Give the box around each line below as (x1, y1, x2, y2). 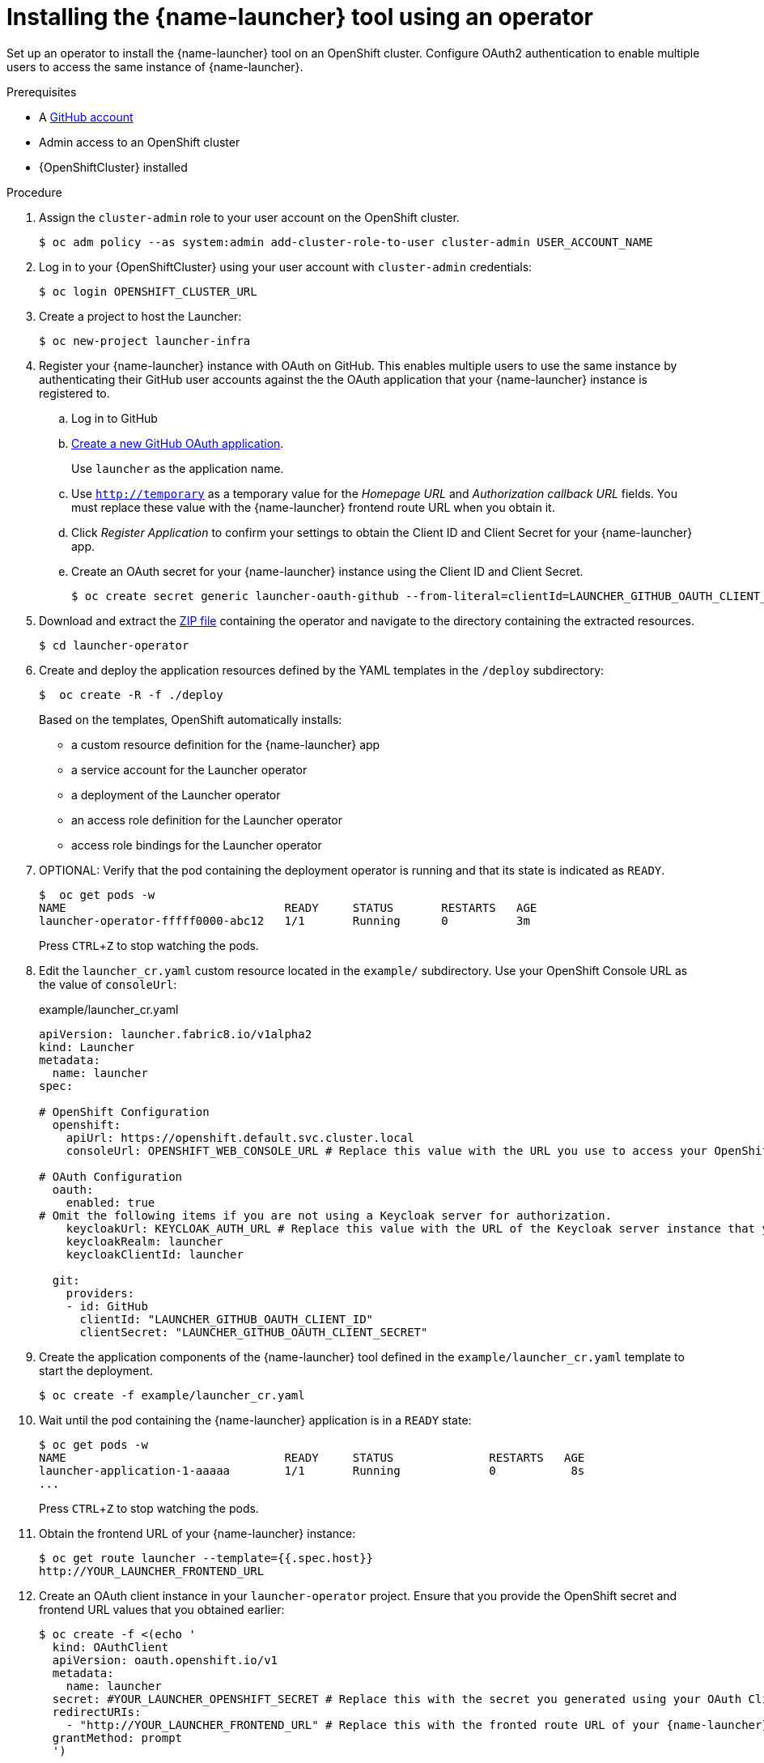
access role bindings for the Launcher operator (71, 837, 322, 852)
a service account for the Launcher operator (71, 762, 308, 777)
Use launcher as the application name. (71, 461, 284, 475)
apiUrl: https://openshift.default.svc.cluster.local (66, 1131, 414, 1144)
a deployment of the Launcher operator (71, 787, 281, 802)
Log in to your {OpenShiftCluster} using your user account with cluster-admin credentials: (39, 259, 533, 274)
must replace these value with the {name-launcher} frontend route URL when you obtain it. (71, 500, 555, 514)
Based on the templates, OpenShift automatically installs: (39, 712, 342, 726)
